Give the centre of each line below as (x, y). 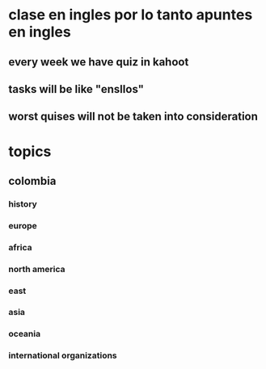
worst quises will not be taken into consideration (133, 117)
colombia (32, 180)
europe (23, 225)
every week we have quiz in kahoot (99, 62)
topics (30, 151)
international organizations (63, 355)
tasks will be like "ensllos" (76, 89)
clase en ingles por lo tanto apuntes (131, 15)
